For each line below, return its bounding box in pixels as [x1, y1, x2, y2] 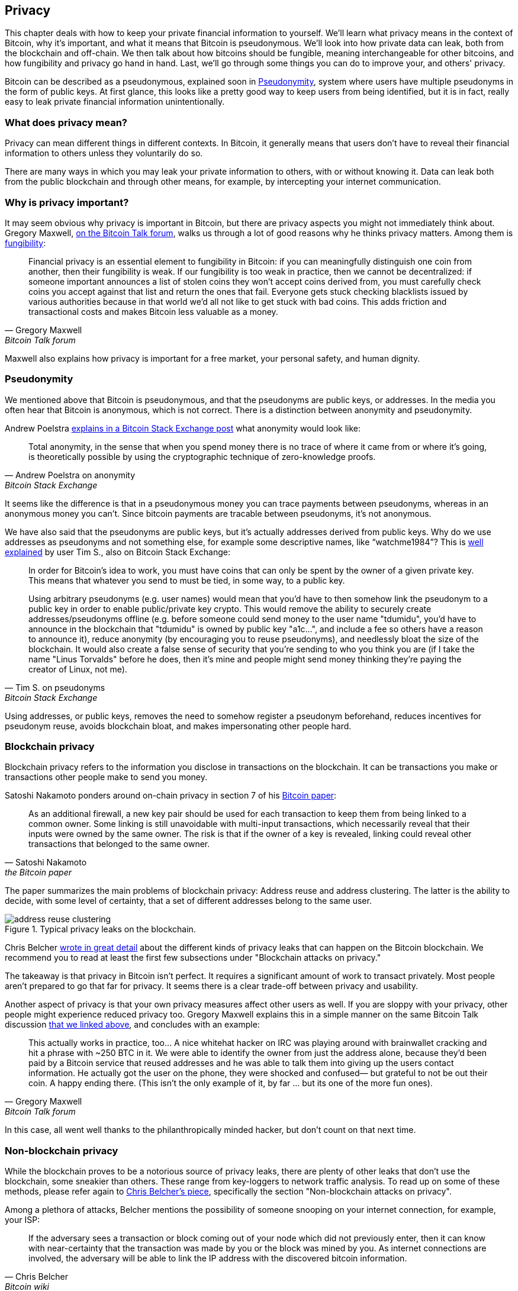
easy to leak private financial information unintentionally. [5, 96, 225, 107]
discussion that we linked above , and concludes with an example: [5, 1019, 260, 1030]
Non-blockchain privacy [5, 1144, 118, 1157]
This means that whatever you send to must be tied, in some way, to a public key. [28, 575, 345, 585]
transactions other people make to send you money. [5, 772, 208, 783]
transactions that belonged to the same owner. [28, 839, 210, 849]
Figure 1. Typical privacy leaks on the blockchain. [5, 924, 196, 935]
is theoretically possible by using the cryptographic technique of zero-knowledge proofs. [28, 451, 376, 462]
